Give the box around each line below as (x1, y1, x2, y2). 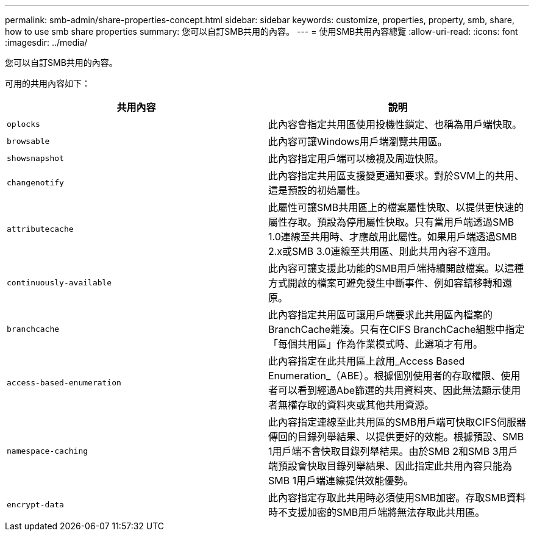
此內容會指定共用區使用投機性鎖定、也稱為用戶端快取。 (268, 118, 522, 130)
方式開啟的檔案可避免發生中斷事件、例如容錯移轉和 (268, 277, 503, 289)
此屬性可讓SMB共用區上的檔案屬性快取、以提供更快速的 (268, 201, 524, 213)
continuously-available (7, 277, 112, 287)
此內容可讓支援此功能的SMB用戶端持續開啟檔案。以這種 (268, 262, 524, 274)
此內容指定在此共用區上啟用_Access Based (268, 355, 465, 367)
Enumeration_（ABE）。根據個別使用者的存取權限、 (268, 370, 501, 382)
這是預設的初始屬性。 (268, 184, 366, 196)
